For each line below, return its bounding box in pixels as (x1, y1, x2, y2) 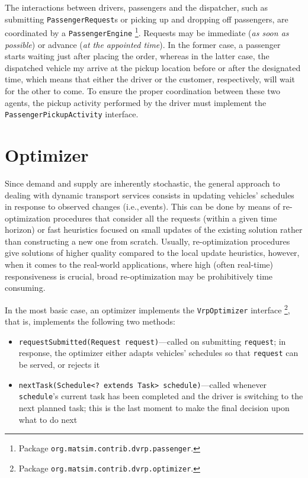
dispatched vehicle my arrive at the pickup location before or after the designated (5, 61, 301, 73)
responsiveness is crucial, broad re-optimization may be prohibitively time (5, 270, 273, 282)
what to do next (18, 413, 78, 425)
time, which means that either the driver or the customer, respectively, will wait (5, 73, 296, 85)
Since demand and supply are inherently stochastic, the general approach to (5, 177, 280, 189)
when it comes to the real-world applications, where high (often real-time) (5, 258, 273, 271)
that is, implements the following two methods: (5, 315, 175, 328)
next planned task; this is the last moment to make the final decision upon (18, 401, 290, 413)
